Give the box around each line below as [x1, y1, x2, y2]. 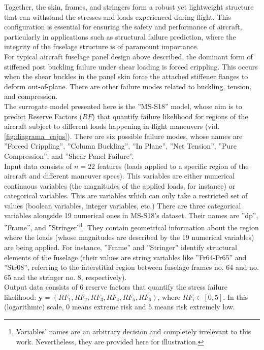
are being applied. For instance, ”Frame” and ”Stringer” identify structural [4, 241, 237, 252]
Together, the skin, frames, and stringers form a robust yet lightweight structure [4, 2, 254, 12]
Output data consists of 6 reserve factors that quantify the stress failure [4, 282, 227, 292]
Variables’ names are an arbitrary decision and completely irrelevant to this [16, 326, 251, 337]
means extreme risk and [72, 301, 146, 312]
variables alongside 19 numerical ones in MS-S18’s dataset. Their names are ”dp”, [4, 210, 258, 221]
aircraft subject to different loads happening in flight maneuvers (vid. [4, 121, 220, 131]
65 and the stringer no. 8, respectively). [4, 271, 127, 282]
